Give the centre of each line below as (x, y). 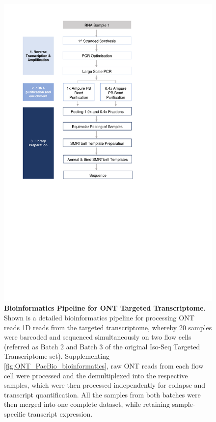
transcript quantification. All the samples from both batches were (102, 394)
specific (15, 413)
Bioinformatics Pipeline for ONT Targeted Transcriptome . (105, 308)
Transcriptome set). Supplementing (57, 356)
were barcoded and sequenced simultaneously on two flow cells (98, 337)
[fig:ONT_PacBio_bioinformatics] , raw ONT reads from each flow (104, 365)
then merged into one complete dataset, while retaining (87, 404)
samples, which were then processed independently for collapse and (105, 385)
